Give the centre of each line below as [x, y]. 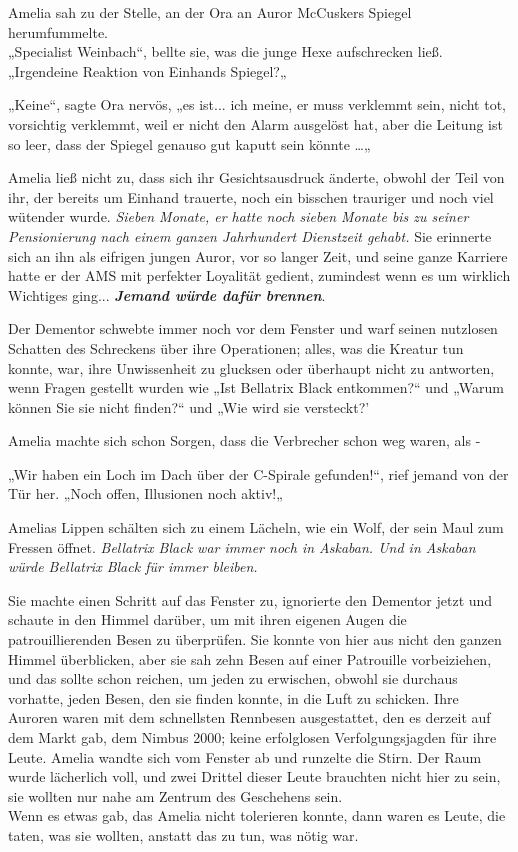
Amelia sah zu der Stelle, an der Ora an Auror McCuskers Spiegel [210, 12]
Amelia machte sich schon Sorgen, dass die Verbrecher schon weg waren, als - [244, 440]
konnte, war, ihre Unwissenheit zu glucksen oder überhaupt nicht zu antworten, [251, 367]
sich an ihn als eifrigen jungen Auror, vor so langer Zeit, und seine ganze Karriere [258, 255]
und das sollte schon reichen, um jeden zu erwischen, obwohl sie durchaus [233, 678]
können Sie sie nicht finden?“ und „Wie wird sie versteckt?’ [189, 406]
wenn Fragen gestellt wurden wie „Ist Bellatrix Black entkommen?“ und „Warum [256, 387]
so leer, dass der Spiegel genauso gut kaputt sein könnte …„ [189, 143]
